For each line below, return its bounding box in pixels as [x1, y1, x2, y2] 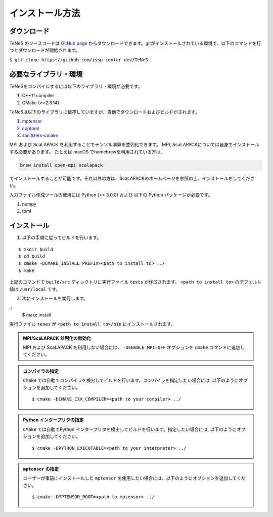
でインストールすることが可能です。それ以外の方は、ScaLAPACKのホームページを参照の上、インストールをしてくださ [9, 175, 255, 181]
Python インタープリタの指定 [23, 417, 84, 423]
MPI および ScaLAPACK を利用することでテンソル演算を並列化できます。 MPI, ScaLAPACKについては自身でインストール [9, 142, 260, 148]
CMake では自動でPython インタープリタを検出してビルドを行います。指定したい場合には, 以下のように [23, 426, 237, 432]
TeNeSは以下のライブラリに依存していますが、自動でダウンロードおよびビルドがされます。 [9, 109, 200, 115]
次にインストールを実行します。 [22, 295, 88, 301]
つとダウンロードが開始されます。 [9, 47, 80, 53]
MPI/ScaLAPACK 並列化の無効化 [23, 335, 92, 341]
